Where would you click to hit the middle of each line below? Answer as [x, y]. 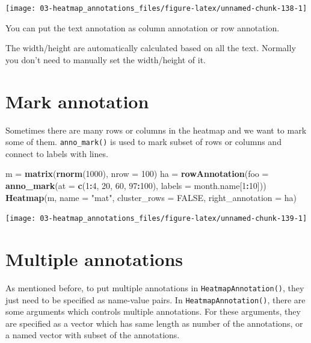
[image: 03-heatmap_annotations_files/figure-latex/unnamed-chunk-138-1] [156, 8]
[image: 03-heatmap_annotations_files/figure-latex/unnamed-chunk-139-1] [156, 219]
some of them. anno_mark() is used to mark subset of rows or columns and [143, 142]
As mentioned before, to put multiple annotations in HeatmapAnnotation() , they [155, 287]
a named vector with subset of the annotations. [93, 335]
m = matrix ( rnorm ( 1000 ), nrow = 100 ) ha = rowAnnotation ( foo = [137, 174]
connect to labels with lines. [57, 153]
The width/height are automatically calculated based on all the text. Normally [151, 48]
